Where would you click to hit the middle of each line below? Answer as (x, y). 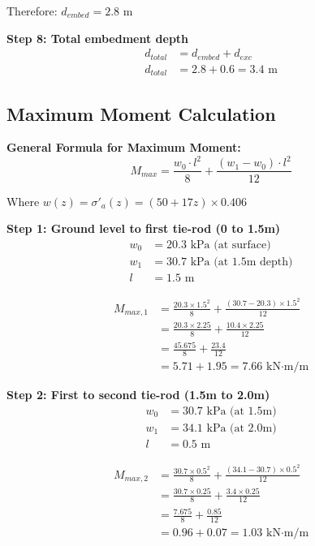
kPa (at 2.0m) (242, 428)
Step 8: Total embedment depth (98, 38)
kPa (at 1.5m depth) (242, 262)
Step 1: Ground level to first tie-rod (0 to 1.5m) (144, 228)
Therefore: (32, 11)
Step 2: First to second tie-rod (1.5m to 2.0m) (138, 394)
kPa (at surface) (231, 245)
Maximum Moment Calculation (141, 113)
